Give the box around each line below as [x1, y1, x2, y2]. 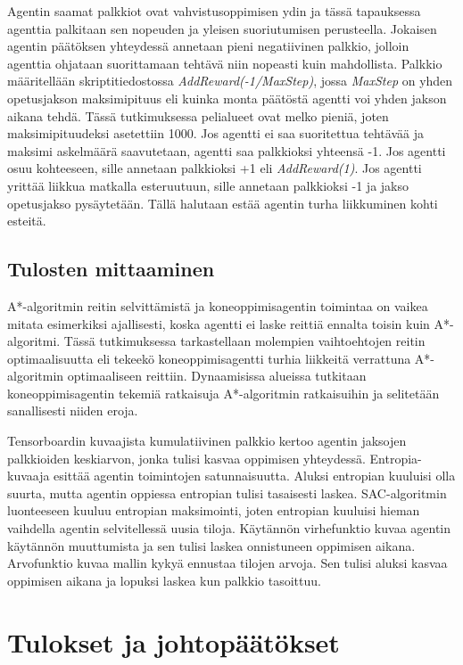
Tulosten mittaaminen [7, 255, 215, 283]
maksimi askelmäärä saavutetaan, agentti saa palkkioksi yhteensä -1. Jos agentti [7, 141, 446, 160]
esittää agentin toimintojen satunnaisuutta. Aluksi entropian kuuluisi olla [54, 466, 456, 485]
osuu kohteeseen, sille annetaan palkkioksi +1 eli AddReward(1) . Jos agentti [7, 159, 422, 177]
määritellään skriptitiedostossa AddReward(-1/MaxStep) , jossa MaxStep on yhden [7, 71, 453, 90]
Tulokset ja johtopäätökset [7, 623, 340, 660]
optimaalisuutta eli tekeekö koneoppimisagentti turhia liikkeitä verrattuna [7, 349, 411, 367]
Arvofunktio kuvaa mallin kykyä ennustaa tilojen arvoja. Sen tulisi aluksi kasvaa [7, 554, 448, 572]
